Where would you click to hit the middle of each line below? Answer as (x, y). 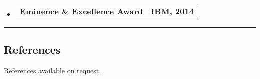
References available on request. (53, 71)
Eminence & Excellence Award (81, 11)
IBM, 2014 (172, 11)
